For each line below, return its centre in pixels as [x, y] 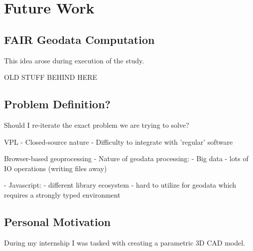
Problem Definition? [57, 104]
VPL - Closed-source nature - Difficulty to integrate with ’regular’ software [119, 141]
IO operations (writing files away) [56, 168]
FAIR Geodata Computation [79, 39]
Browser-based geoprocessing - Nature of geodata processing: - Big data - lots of [126, 158]
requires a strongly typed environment [62, 194]
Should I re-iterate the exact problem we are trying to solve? [97, 125]
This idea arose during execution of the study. [74, 60]
